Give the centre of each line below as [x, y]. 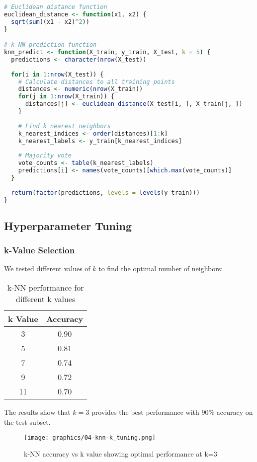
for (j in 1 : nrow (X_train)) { [66, 97]
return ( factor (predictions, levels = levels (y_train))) [105, 192]
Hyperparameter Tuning [68, 225]
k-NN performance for [45, 287]
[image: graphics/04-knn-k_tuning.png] [90, 438]
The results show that [37, 412]
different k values [46, 299]
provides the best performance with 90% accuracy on [172, 412]
